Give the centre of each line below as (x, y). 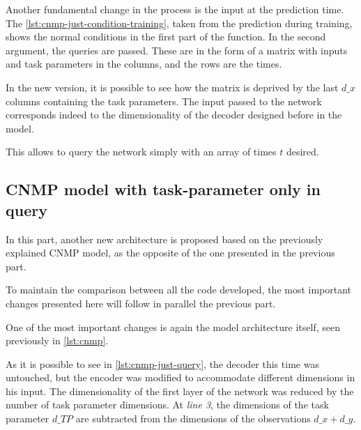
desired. (302, 152)
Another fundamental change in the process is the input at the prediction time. (175, 9)
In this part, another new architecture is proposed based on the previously (164, 239)
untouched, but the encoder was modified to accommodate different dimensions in (180, 377)
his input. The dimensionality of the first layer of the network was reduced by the (180, 391)
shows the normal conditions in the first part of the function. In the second (166, 37)
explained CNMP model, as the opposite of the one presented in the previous (170, 253)
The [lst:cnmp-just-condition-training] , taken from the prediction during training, (179, 23)
